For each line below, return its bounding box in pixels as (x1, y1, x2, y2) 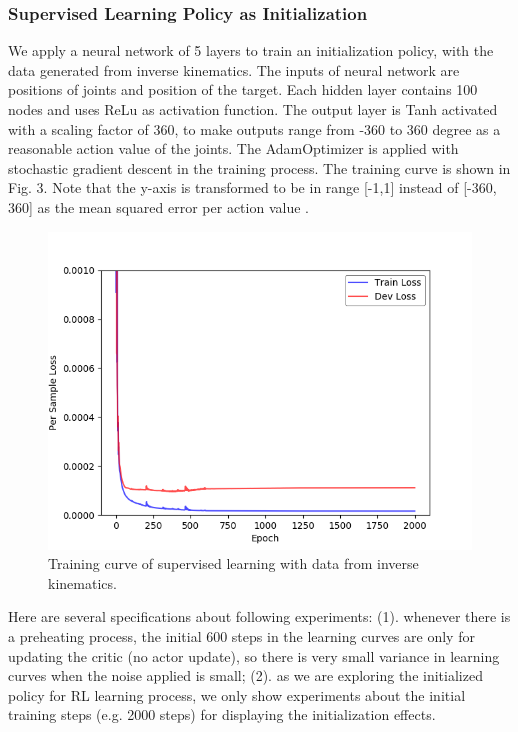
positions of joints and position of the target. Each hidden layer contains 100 (8, 79, 478, 100)
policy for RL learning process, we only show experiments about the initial (8, 684, 466, 705)
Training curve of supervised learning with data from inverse (48, 553, 419, 574)
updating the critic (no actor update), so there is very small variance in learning (8, 645, 500, 666)
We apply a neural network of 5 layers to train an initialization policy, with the (8, 40, 494, 61)
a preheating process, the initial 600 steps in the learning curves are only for (8, 625, 475, 646)
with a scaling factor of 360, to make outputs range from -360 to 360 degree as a (8, 118, 501, 139)
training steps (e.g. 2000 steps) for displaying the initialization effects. (8, 704, 436, 725)
